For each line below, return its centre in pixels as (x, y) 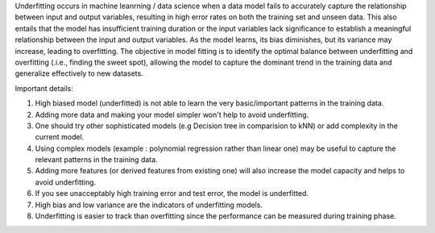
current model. (60, 137)
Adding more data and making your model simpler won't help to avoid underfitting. (172, 114)
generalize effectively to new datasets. (79, 73)
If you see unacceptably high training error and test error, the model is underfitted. (172, 193)
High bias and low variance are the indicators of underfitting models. (149, 205)
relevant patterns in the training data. (96, 160)
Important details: (44, 88)
